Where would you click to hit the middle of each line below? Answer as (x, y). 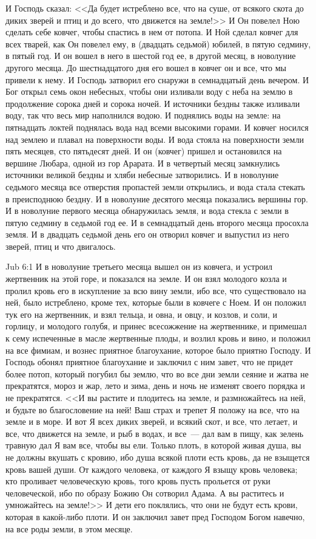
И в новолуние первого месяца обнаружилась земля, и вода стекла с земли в (147, 211)
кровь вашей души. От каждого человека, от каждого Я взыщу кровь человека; (152, 469)
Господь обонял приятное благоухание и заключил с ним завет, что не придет (149, 362)
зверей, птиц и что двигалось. (61, 246)
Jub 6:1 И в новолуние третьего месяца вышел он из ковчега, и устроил (139, 266)
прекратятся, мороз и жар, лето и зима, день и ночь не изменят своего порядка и (155, 386)
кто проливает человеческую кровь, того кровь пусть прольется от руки (138, 481)
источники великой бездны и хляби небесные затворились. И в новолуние (142, 175)
